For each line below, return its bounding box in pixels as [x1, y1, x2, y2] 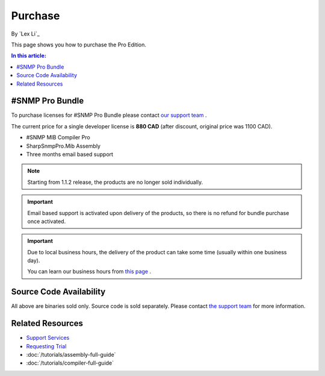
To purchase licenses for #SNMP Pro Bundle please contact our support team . [11, 111, 207, 119]
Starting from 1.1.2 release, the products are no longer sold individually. [27, 178, 203, 186]
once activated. [27, 218, 66, 225]
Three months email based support [26, 151, 114, 158]
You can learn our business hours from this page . [27, 268, 152, 275]
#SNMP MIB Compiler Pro [26, 134, 90, 141]
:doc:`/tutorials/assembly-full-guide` [26, 351, 116, 359]
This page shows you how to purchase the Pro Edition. [11, 41, 147, 48]
